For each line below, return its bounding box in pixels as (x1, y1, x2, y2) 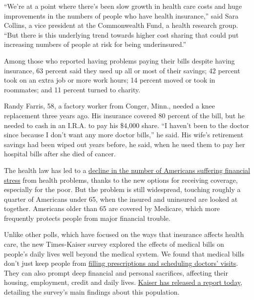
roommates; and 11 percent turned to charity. (4, 84, 141, 94)
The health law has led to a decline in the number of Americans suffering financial (4, 165, 250, 175)
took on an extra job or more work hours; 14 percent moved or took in (4, 75, 215, 85)
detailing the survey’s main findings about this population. (4, 287, 180, 297)
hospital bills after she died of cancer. (4, 149, 116, 159)
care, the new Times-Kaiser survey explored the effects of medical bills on (4, 239, 224, 249)
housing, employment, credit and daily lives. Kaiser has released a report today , (4, 277, 242, 287)
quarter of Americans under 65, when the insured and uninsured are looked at (4, 193, 238, 204)
